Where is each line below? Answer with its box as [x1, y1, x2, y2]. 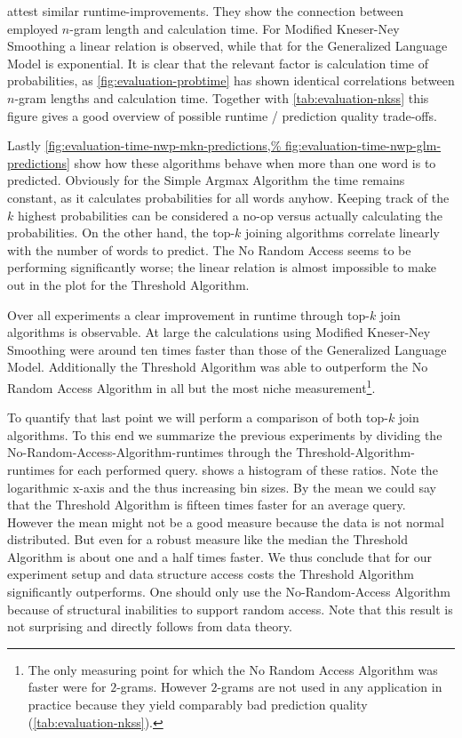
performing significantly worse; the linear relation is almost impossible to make [7, 258, 436, 277]
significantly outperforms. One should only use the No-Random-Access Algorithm [7, 582, 450, 601]
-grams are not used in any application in [217, 678, 442, 696]
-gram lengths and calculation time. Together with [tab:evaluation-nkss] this [14, 88, 429, 107]
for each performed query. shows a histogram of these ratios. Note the [59, 460, 438, 478]
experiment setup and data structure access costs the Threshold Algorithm [7, 565, 415, 583]
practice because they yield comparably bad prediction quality [28, 695, 368, 714]
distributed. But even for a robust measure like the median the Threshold [7, 530, 409, 549]
